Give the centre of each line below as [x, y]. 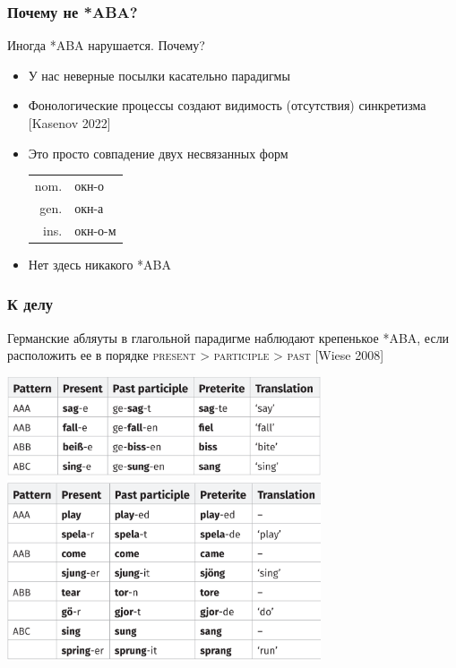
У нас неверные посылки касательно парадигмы [159, 75]
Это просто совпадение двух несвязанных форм [158, 153]
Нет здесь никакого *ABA [99, 264]
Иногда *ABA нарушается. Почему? [106, 45]
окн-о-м [95, 230]
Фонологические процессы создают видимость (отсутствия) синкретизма [227, 105]
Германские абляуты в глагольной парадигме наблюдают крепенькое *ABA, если [228, 337]
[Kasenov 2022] [69, 123]
